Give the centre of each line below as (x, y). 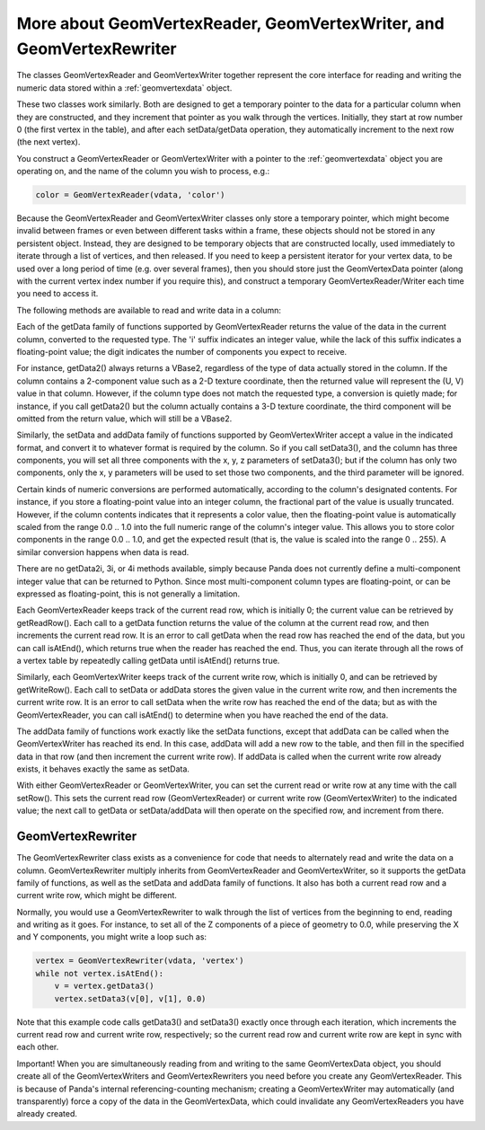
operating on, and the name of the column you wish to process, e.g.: (143, 172)
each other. (38, 1047)
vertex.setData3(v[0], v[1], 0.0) (130, 998)
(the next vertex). (48, 142)
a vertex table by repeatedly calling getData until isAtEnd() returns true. (148, 660)
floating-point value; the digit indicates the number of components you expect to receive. (182, 351)
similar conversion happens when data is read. (103, 552)
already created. (47, 1114)
